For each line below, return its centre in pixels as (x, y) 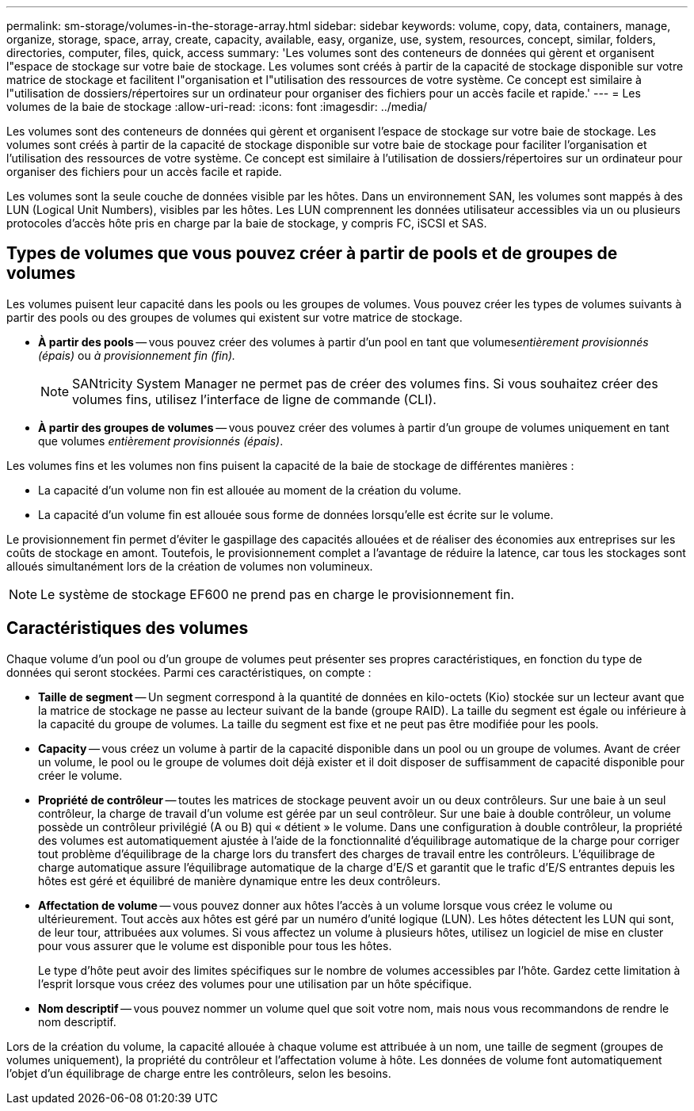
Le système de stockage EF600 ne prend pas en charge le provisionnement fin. (278, 594)
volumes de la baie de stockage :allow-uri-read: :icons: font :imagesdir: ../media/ (217, 107)
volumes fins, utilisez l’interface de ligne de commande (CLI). (254, 399)
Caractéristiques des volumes (128, 628)
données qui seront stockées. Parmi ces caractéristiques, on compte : (189, 672)
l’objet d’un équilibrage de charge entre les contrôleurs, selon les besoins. (199, 1073)
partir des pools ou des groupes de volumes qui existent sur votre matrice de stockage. (235, 317)
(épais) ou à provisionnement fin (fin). (137, 355)
